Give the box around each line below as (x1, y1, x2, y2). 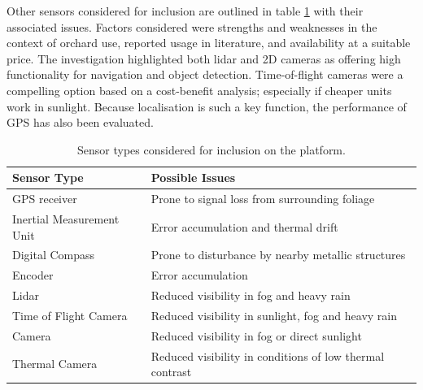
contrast (150, 363, 192, 380)
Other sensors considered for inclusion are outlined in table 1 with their (7, 2, 364, 19)
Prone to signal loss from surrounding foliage (150, 190, 375, 207)
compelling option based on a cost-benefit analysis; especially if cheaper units (7, 81, 392, 98)
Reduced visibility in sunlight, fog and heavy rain (150, 307, 398, 323)
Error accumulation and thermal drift (150, 218, 338, 235)
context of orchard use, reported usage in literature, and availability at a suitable (7, 34, 411, 51)
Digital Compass (12, 246, 95, 263)
